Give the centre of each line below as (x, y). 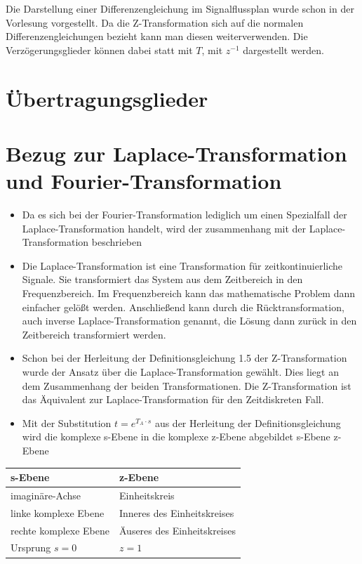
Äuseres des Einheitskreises (177, 530)
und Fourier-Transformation (144, 181)
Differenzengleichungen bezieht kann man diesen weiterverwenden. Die (157, 36)
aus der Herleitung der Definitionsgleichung (248, 422)
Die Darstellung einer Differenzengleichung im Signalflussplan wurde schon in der (180, 8)
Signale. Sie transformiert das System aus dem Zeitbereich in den (162, 279)
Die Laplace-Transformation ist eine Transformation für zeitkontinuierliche (182, 265)
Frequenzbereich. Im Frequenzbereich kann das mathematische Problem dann (189, 293)
